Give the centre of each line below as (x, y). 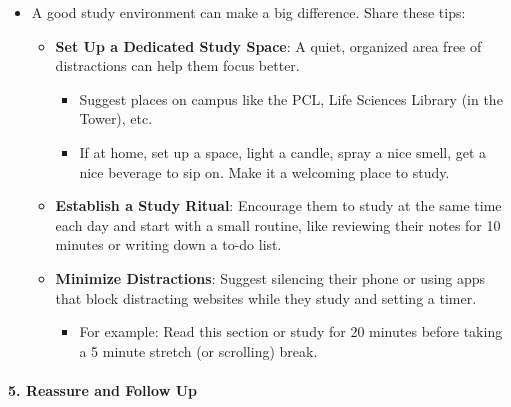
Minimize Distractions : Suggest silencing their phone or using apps (270, 277)
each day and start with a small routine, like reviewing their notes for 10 (278, 224)
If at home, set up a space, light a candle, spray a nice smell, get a (283, 151)
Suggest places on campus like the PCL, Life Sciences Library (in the (291, 98)
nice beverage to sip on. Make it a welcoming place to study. (264, 171)
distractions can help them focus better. (177, 65)
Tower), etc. (116, 118)
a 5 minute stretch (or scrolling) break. (198, 350)
